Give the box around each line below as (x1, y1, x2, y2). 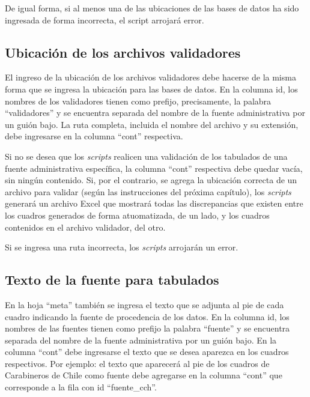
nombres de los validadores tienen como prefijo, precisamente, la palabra (5, 94, 272, 107)
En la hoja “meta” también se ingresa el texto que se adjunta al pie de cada (5, 298, 284, 311)
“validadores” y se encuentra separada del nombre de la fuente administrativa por (5, 106, 305, 119)
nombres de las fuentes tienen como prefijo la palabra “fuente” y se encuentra (5, 322, 290, 335)
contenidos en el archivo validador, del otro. (5, 220, 166, 233)
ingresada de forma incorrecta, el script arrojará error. (5, 13, 204, 26)
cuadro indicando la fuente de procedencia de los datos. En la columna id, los (5, 310, 290, 323)
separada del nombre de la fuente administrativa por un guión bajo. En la (5, 333, 277, 346)
